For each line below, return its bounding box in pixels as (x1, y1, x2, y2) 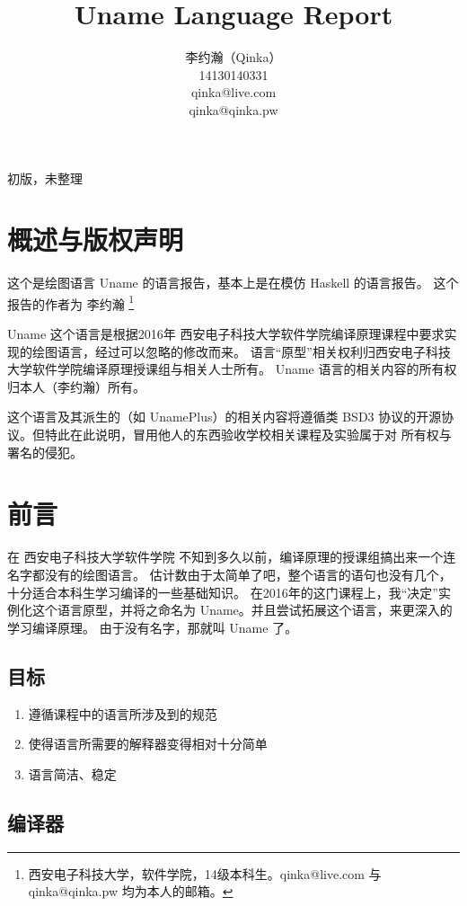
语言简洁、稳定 (28, 764, 117, 783)
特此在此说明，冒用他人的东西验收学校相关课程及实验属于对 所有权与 (44, 425, 452, 444)
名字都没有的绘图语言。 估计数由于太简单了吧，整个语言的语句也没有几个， (7, 564, 452, 583)
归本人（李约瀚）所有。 (7, 377, 145, 395)
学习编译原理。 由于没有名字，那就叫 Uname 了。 (7, 617, 298, 636)
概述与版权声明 (7, 221, 184, 258)
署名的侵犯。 (7, 442, 83, 461)
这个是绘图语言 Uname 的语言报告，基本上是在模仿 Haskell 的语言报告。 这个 (7, 273, 459, 292)
